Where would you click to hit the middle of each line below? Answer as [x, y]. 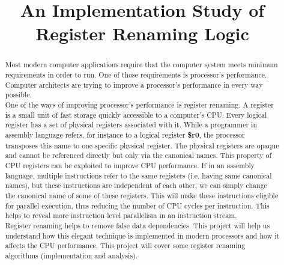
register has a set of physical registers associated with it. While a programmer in [131, 125]
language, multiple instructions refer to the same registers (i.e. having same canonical [138, 175]
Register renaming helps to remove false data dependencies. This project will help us [137, 225]
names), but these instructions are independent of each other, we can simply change [136, 185]
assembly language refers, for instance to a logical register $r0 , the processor [125, 135]
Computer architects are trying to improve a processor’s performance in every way [134, 84]
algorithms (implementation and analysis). [71, 255]
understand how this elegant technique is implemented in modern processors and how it [142, 235]
